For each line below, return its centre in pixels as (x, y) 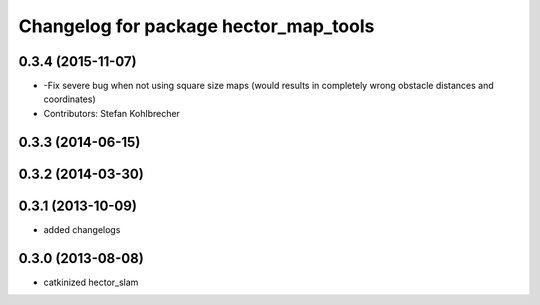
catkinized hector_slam (91, 282)
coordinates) (70, 99)
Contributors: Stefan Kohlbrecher (111, 113)
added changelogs (82, 229)
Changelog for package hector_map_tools (196, 26)
